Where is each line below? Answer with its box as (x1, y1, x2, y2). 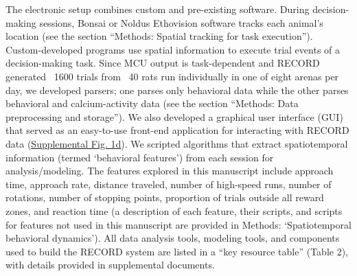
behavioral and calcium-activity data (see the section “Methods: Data (5, 96, 299, 111)
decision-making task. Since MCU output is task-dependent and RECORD (5, 56, 320, 70)
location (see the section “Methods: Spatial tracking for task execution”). (5, 29, 313, 43)
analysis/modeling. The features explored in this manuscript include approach (5, 163, 334, 178)
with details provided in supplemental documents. (5, 257, 215, 272)
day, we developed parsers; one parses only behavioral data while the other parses (5, 82, 349, 97)
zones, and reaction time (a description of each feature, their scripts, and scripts (5, 203, 343, 218)
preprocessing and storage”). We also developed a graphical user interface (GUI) (5, 109, 343, 124)
